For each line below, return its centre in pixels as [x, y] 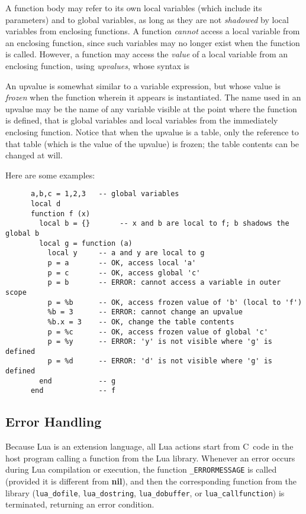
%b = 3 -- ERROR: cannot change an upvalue [145, 312]
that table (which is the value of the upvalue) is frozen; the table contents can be [152, 143]
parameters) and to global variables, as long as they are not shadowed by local [147, 19]
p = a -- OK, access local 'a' [122, 263]
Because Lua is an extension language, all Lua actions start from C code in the [149, 446]
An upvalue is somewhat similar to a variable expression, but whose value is [143, 85]
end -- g [78, 381]
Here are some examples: [50, 175]
